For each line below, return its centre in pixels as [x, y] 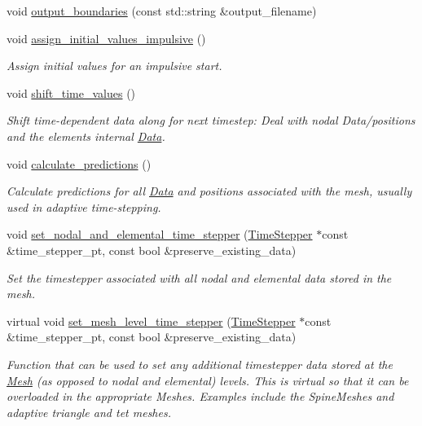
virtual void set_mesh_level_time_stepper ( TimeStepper [151, 321]
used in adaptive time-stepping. [84, 206]
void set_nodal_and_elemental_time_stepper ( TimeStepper [160, 234]
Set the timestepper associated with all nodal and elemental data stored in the [199, 277]
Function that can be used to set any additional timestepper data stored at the [200, 364]
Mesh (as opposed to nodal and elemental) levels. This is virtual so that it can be [208, 380]
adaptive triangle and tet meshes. [89, 412]
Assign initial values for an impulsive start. [114, 66]
